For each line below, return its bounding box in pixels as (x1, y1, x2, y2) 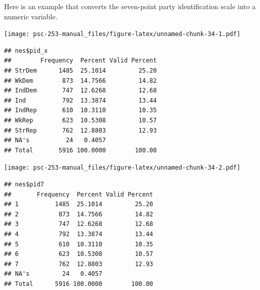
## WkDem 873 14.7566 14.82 (4, 77, 157, 84)
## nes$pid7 (4, 181, 44, 188)
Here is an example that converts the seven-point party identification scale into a (4, 1, 256, 11)
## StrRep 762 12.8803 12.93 (4, 126, 157, 134)
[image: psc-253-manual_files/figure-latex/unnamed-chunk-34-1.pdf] (4, 30, 241, 38)
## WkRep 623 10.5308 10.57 (4, 117, 157, 124)
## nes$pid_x (4, 47, 48, 54)
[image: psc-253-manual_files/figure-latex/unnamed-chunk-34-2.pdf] (4, 164, 241, 172)
